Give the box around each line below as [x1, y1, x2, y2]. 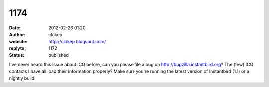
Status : [9, 52, 25, 58]
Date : [9, 25, 21, 31]
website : [9, 39, 28, 44]
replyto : [9, 45, 26, 51]
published [48, 52, 69, 58]
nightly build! [9, 75, 36, 81]
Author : [9, 31, 26, 37]
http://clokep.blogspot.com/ [48, 39, 106, 44]
